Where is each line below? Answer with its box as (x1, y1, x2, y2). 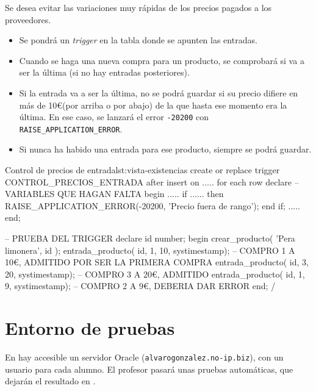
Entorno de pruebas (5, 315, 175, 340)
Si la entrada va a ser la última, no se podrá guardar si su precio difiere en (19, 86, 298, 99)
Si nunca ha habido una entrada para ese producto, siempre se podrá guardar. (19, 143, 312, 156)
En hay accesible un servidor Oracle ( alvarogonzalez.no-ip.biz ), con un (5, 351, 284, 364)
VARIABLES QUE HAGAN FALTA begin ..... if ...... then (5, 187, 224, 200)
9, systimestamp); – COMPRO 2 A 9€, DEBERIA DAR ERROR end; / (5, 279, 276, 292)
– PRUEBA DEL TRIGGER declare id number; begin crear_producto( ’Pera (5, 232, 295, 245)
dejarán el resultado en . (5, 375, 96, 387)
